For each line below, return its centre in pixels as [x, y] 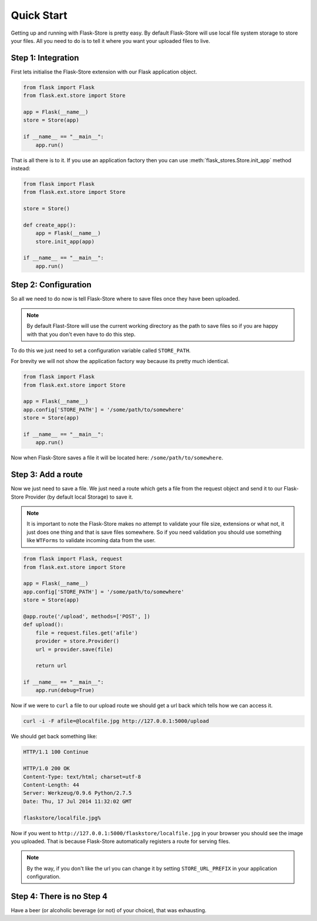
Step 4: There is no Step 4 [59, 896]
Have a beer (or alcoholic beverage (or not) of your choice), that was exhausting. [109, 910]
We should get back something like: [54, 737]
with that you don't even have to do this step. [81, 334]
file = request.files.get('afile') [87, 633]
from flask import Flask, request [73, 559]
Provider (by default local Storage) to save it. [79, 497]
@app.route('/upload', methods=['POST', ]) [87, 616]
